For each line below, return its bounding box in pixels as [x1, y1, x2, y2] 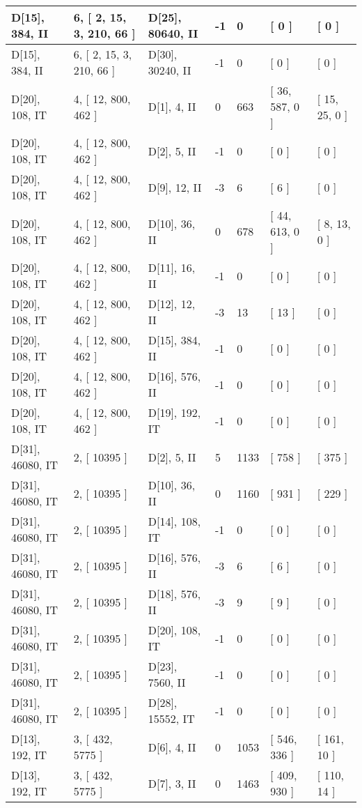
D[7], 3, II [148, 775, 196, 791]
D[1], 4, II [148, 98, 196, 114]
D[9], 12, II [148, 178, 202, 195]
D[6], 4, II [148, 738, 196, 755]
